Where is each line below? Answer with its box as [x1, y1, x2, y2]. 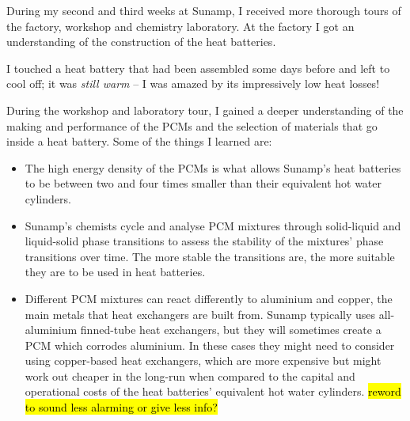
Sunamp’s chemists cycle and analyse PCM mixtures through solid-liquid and [25, 217, 401, 233]
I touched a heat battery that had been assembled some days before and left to [6, 59, 390, 76]
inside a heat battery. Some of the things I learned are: [6, 133, 272, 150]
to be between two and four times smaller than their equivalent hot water [25, 175, 382, 192]
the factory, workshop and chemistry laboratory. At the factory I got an [6, 17, 355, 34]
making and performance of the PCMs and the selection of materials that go [6, 117, 378, 134]
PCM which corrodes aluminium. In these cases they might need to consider [25, 336, 395, 353]
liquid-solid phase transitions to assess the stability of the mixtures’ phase [25, 233, 384, 249]
